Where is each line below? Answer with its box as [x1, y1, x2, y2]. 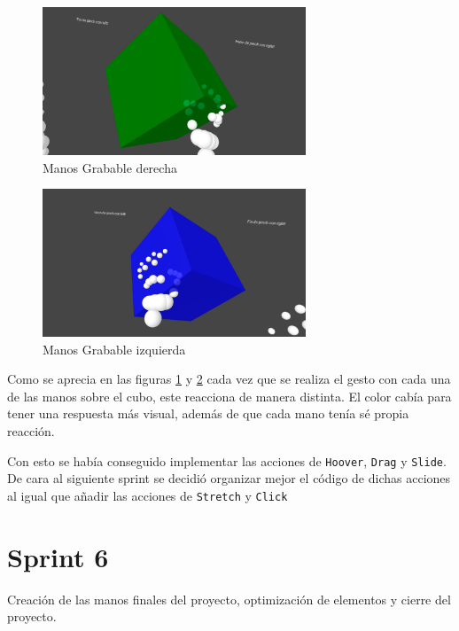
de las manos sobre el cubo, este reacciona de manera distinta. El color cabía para [7, 386, 452, 405]
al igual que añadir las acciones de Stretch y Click [7, 486, 288, 504]
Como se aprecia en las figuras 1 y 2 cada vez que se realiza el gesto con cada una [7, 370, 451, 388]
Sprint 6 [7, 538, 109, 574]
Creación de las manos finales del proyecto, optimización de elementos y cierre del [7, 589, 451, 608]
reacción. [7, 422, 55, 440]
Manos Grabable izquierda [43, 339, 186, 358]
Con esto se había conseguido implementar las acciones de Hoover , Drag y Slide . [7, 451, 447, 470]
